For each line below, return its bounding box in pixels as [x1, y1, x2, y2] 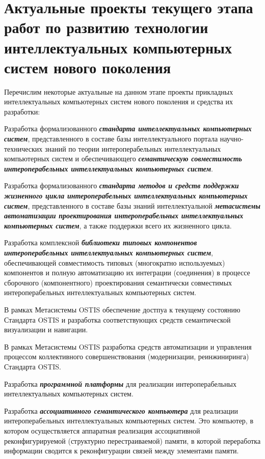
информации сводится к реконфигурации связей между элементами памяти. [4, 445, 239, 456]
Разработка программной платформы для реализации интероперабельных [4, 378, 236, 389]
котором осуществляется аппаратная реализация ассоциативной [4, 425, 200, 436]
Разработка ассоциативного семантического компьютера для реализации [4, 405, 238, 416]
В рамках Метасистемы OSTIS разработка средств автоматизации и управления [4, 341, 252, 352]
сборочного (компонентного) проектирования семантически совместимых [4, 277, 232, 288]
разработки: [4, 106, 40, 117]
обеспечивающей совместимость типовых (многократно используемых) [4, 257, 225, 268]
